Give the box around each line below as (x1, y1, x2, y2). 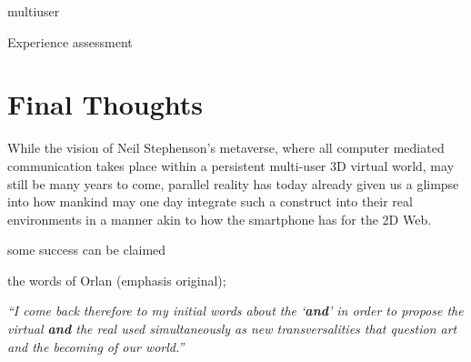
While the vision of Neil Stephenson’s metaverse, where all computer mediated (7, 138, 445, 157)
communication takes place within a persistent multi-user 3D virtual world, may (7, 156, 455, 175)
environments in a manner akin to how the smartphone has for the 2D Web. (7, 209, 432, 228)
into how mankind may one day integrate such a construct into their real (7, 192, 413, 211)
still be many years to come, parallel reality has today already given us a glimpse (7, 174, 459, 193)
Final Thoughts (7, 85, 204, 123)
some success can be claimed (7, 240, 166, 259)
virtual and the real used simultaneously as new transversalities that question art (7, 319, 457, 338)
